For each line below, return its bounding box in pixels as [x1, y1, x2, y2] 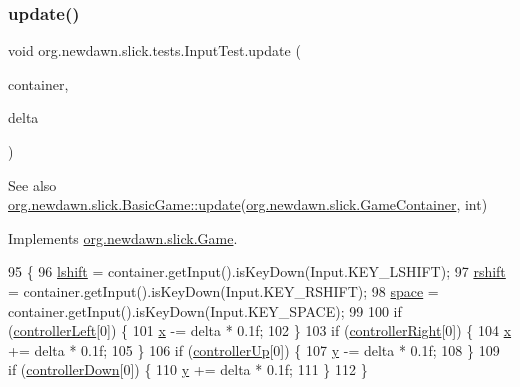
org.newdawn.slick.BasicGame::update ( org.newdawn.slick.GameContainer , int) [8, 194, 488, 215]
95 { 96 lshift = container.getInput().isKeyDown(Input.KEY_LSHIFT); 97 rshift [8, 261, 506, 282]
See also [8, 174, 57, 195]
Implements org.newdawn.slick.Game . [8, 227, 238, 248]
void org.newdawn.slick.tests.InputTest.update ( [8, 40, 301, 61]
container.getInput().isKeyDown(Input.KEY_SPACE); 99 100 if [8, 300, 402, 321]
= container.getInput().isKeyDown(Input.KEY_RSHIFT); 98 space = [8, 280, 439, 301]
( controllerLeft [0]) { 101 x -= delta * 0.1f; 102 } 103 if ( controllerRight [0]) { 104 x [8, 320, 512, 341]
